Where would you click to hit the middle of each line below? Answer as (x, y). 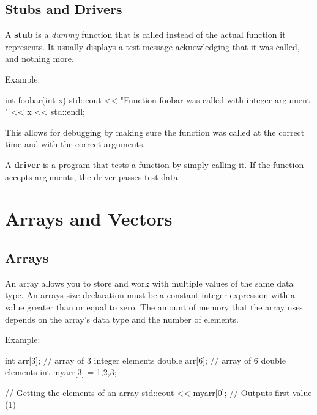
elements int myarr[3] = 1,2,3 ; (61, 372)
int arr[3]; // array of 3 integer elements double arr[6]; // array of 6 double (145, 360)
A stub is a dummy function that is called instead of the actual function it (145, 35)
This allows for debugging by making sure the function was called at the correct (155, 132)
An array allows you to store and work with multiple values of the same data (149, 283)
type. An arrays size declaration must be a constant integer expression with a (150, 295)
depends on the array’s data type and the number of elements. (122, 319)
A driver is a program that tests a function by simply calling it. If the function (155, 164)
